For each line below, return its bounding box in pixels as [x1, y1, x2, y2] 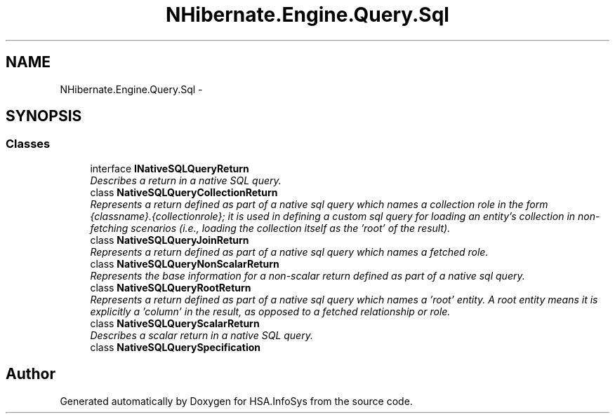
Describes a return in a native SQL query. [90, 174, 282, 186]
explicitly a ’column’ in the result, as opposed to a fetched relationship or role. [90, 305, 451, 317]
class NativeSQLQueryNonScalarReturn [90, 257, 279, 270]
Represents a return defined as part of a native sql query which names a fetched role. [90, 245, 489, 258]
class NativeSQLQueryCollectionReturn [90, 186, 278, 198]
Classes [6, 137, 51, 151]
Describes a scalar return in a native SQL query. [90, 329, 313, 341]
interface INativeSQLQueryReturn [90, 162, 249, 174]
